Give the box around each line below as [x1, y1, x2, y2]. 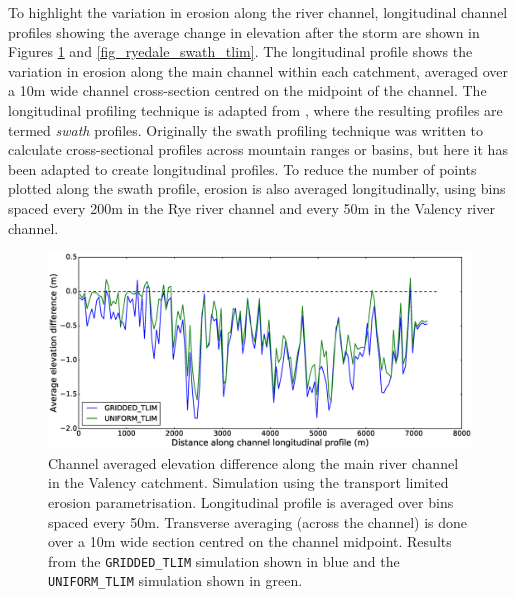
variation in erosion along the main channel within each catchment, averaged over [8, 60, 508, 81]
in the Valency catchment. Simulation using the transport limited [48, 472, 449, 493]
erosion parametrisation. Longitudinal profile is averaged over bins [48, 492, 454, 512]
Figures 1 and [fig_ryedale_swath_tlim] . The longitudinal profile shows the [8, 41, 473, 62]
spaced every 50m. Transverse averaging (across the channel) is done [48, 511, 468, 532]
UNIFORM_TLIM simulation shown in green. [48, 570, 303, 591]
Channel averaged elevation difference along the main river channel [48, 452, 459, 473]
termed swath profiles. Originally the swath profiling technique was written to [8, 119, 484, 140]
